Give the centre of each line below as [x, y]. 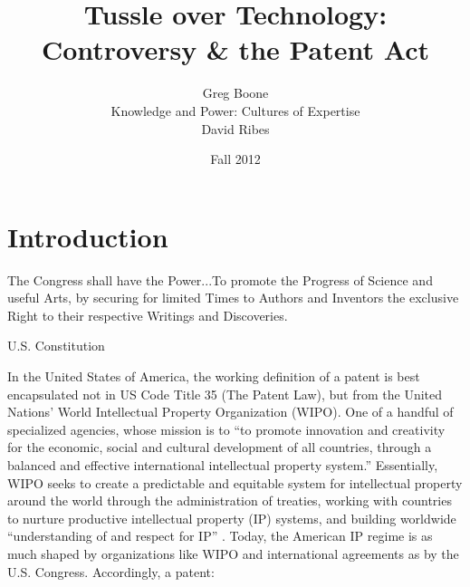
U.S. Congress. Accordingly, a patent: [111, 571]
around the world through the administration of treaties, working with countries [230, 500]
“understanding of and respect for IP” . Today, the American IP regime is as [220, 536]
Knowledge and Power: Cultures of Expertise [235, 110]
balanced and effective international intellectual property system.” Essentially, [223, 464]
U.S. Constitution [56, 346]
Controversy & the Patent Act [235, 49]
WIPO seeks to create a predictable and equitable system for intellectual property [235, 482]
